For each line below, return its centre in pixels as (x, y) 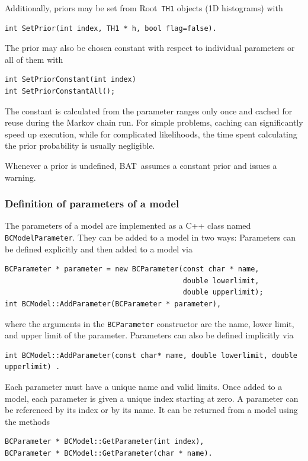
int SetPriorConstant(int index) (70, 80)
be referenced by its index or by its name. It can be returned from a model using (151, 410)
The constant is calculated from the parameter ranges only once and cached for (149, 111)
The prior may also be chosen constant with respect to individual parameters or (150, 48)
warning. (20, 177)
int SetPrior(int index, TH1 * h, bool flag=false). (111, 28)
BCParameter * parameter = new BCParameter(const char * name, (132, 269)
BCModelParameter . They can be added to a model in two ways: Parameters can (150, 237)
